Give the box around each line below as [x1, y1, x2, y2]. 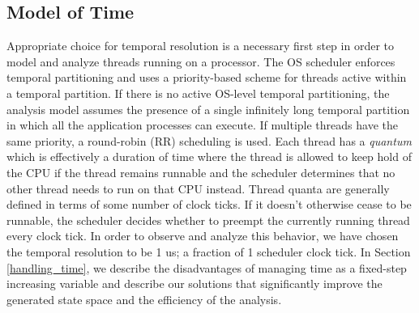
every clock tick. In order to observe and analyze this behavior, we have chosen [6, 227, 399, 244]
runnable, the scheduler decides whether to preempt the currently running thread [6, 211, 410, 228]
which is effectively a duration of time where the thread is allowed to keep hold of [6, 148, 412, 165]
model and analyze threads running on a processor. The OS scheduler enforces [6, 53, 395, 70]
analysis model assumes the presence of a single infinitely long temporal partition [6, 100, 410, 117]
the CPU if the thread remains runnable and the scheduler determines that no [6, 163, 395, 180]
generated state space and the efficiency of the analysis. [6, 290, 282, 307]
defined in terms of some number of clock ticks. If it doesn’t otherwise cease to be [6, 196, 412, 213]
